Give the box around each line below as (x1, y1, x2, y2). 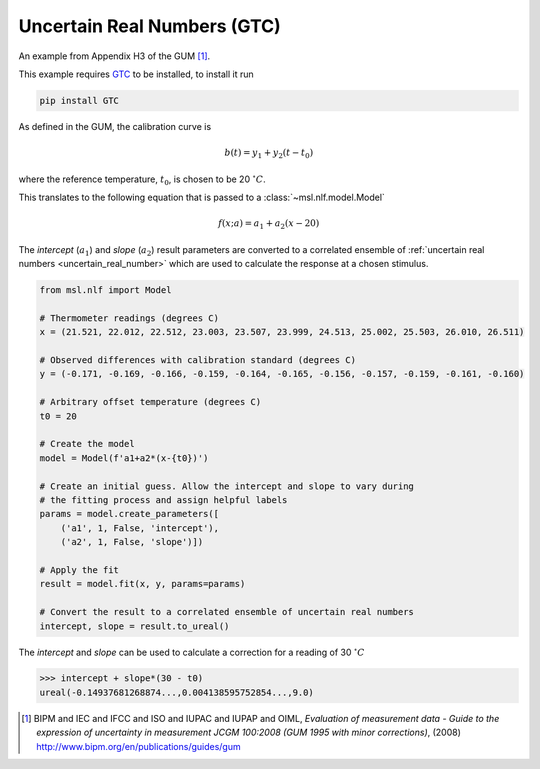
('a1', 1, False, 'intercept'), (60, 522, 220, 534)
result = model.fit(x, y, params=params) (39, 578, 246, 590)
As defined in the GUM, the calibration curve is (18, 120, 212, 132)
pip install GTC (39, 95, 120, 106)
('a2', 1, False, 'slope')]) (60, 536, 204, 548)
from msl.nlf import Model (39, 285, 172, 296)
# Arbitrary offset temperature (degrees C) (39, 396, 262, 408)
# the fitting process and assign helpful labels (39, 495, 288, 505)
